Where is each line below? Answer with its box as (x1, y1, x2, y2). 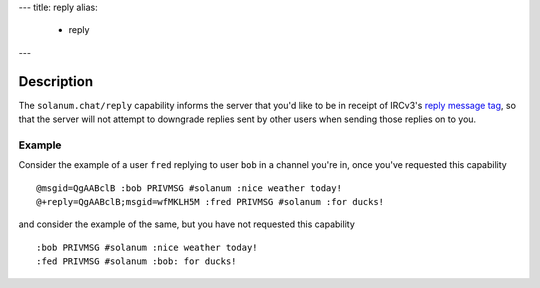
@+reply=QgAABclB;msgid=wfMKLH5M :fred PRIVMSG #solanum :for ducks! (36, 196, 385, 207)
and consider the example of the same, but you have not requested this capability (18, 218, 355, 230)
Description (18, 73, 94, 90)
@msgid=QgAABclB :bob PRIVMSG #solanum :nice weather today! (36, 182, 342, 194)
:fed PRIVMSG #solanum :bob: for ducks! (36, 256, 237, 267)
